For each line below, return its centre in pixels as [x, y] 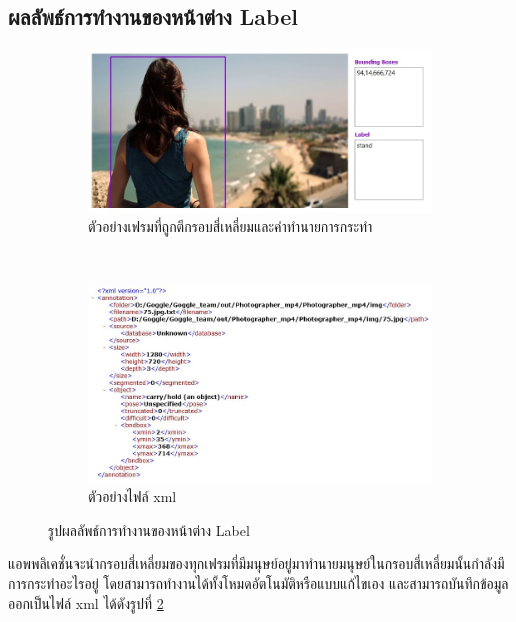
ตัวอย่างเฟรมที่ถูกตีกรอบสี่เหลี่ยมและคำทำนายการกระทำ [230, 226]
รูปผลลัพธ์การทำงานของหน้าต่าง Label [149, 529]
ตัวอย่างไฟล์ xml [132, 496]
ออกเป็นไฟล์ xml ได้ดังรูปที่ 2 [86, 602]
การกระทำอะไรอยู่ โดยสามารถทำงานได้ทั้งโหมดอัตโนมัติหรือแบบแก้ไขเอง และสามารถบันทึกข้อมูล [258, 583]
